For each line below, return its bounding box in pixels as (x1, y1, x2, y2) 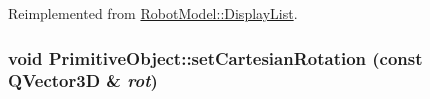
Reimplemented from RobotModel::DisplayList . (8, 3, 298, 23)
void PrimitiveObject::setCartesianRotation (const (8, 45, 423, 70)
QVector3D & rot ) (8, 68, 158, 93)
